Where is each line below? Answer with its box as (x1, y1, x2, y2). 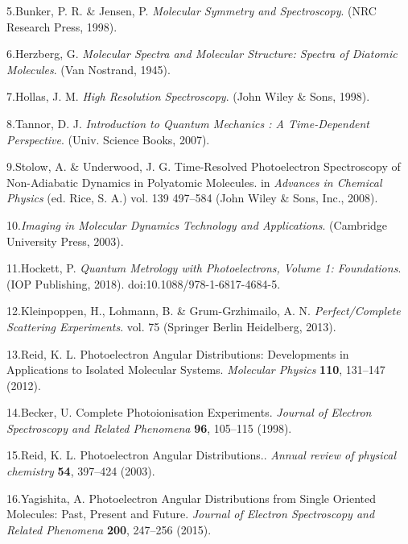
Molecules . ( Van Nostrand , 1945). (6, 60, 171, 77)
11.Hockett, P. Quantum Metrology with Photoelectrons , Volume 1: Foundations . (6, 260, 402, 276)
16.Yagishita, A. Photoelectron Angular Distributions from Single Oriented (6, 489, 377, 506)
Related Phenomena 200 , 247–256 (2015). (6, 521, 212, 538)
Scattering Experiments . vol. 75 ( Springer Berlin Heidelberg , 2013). (6, 318, 336, 334)
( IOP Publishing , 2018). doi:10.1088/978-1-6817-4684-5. (6, 275, 281, 292)
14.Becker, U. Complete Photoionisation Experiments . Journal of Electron (6, 404, 372, 421)
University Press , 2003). (6, 232, 124, 249)
